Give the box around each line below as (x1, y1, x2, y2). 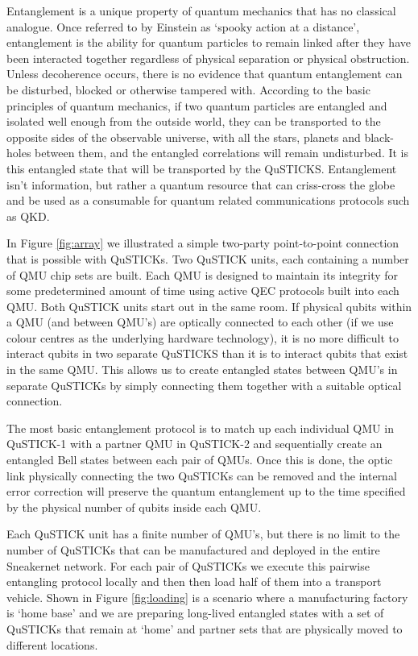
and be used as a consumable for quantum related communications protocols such (6, 192, 410, 209)
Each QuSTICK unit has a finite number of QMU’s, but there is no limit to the (6, 525, 400, 542)
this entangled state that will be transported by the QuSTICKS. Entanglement (6, 160, 397, 176)
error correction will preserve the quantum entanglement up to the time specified (6, 483, 406, 500)
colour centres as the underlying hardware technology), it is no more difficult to (6, 329, 399, 346)
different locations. (6, 636, 98, 653)
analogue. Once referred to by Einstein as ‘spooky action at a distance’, (6, 18, 360, 35)
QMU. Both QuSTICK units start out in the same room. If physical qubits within (6, 297, 412, 314)
